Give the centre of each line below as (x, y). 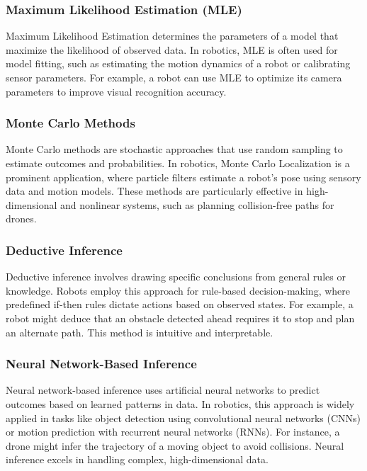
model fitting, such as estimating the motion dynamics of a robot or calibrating (178, 63)
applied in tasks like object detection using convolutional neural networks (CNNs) (183, 418)
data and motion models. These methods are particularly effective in (154, 191)
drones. (21, 219)
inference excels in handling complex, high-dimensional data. (137, 459)
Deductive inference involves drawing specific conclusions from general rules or (176, 277)
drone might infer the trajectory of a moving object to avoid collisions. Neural (175, 445)
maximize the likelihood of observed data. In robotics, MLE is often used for (172, 49)
